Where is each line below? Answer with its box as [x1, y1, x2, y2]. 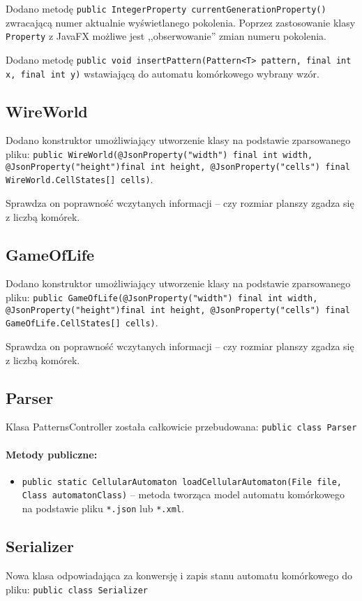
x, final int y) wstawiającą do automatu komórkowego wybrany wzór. [6, 66, 319, 80]
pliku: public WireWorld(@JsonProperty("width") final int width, [6, 147, 313, 161]
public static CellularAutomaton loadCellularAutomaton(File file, [22, 477, 342, 487]
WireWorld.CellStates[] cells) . [6, 172, 153, 187]
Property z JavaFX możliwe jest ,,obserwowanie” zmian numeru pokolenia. [6, 29, 326, 43]
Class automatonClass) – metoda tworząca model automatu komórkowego [22, 487, 345, 502]
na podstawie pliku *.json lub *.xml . [22, 501, 184, 516]
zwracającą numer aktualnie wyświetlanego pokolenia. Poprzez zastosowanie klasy [6, 15, 356, 29]
